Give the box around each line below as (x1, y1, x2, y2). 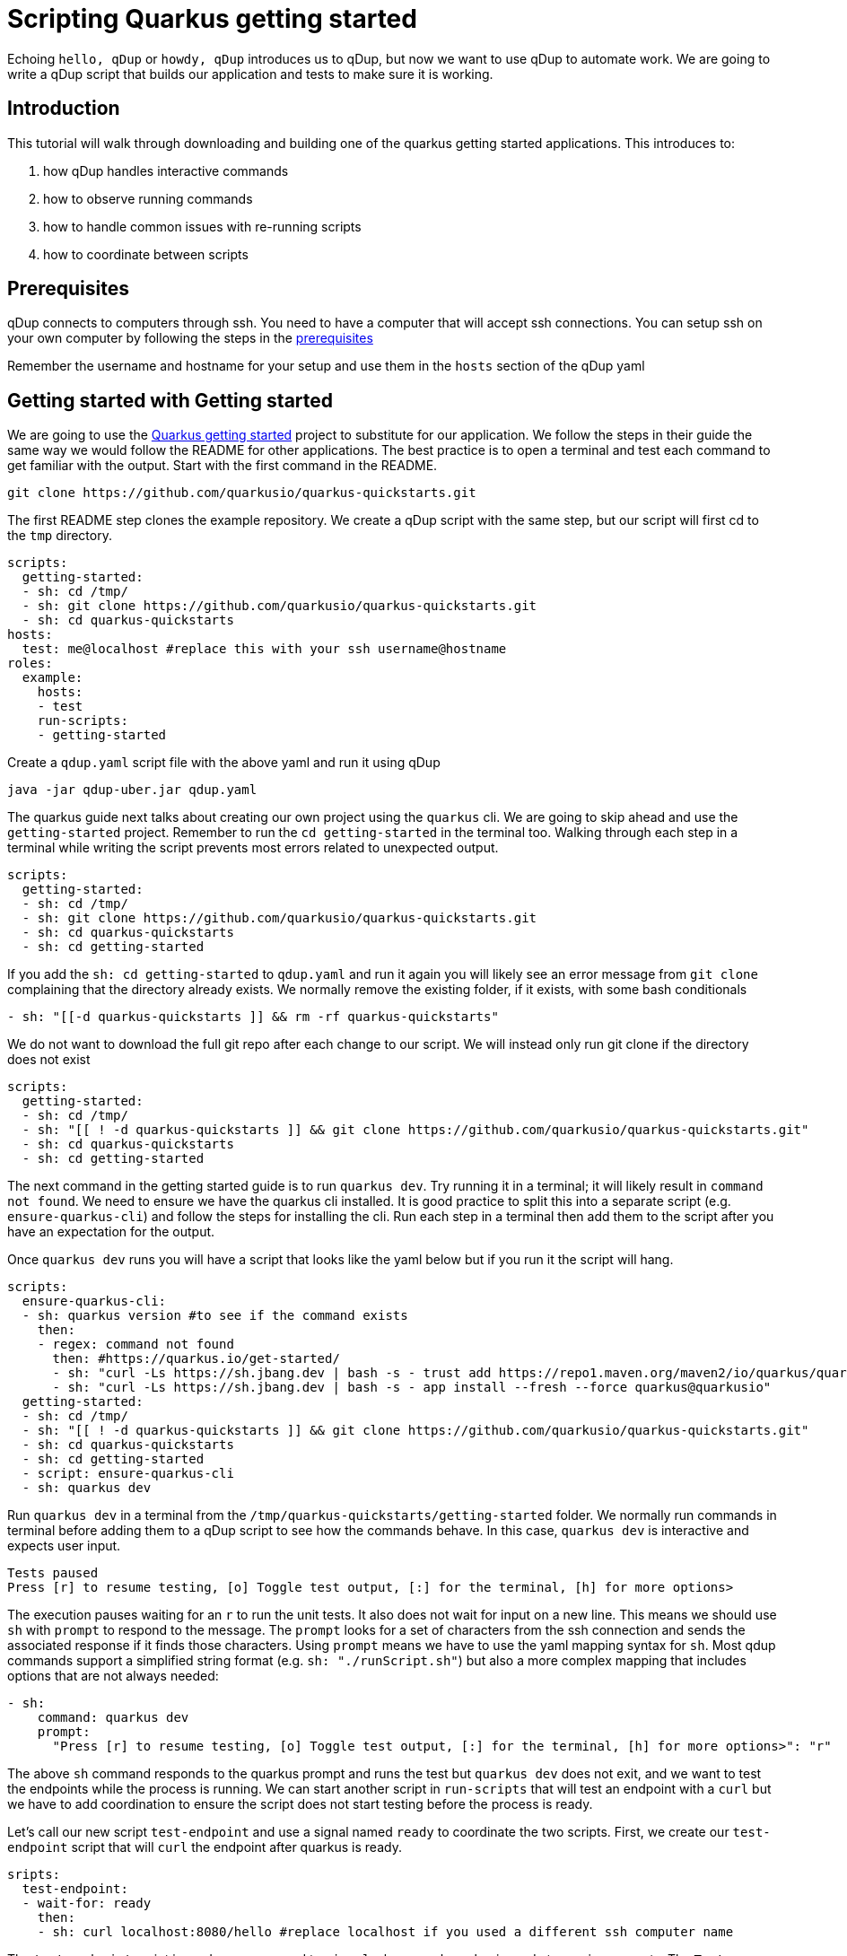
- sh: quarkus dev (22, 1480, 152, 1496)
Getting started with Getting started (7, 389, 334, 412)
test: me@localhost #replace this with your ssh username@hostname (22, 642, 507, 657)
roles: (7, 656, 53, 671)
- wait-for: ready (22, 1896, 152, 1911)
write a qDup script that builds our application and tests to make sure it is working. (7, 65, 493, 82)
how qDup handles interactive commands (43, 162, 289, 179)
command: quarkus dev (37, 1710, 189, 1725)
